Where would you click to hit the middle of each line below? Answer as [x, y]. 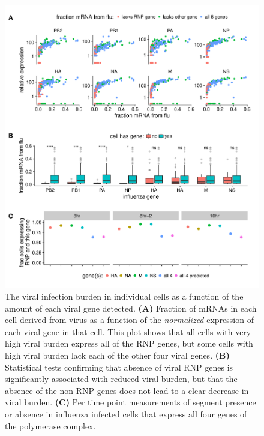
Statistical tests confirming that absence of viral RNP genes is [119, 367]
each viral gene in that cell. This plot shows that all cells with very [128, 331]
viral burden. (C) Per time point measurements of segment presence [130, 402]
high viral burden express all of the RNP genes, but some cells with [129, 343]
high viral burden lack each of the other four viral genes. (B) [117, 355]
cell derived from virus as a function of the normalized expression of [129, 320]
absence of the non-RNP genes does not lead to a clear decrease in [127, 390]
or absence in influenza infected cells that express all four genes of [126, 413]
